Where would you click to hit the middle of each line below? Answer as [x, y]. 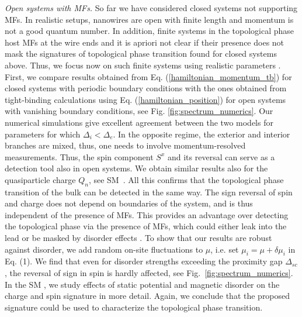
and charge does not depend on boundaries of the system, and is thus [129, 203]
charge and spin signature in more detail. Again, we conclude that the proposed [147, 296]
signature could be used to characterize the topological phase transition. [134, 307]
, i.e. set [225, 249]
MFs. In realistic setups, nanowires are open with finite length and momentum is [149, 19]
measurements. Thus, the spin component [79, 156]
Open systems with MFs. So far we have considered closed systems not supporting [151, 8]
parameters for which [43, 134]
